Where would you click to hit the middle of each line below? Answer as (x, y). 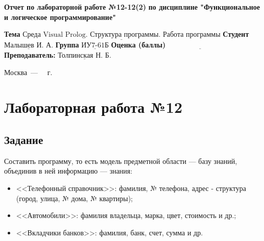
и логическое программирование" (60, 17)
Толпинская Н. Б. (85, 56)
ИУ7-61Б (95, 46)
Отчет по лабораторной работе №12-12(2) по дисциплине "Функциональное (132, 7)
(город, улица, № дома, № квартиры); (75, 198)
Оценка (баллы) (138, 45)
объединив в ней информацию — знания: (68, 171)
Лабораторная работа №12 (93, 107)
